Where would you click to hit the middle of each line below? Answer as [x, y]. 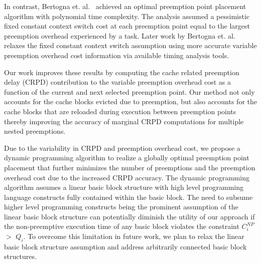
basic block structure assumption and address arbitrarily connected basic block [125, 246]
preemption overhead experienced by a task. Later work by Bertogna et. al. [120, 35]
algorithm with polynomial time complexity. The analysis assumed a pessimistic [127, 16]
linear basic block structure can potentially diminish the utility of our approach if [129, 216]
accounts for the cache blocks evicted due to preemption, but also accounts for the [130, 101]
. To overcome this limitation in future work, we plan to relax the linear [134, 236]
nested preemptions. [35, 131]
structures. [20, 256]
